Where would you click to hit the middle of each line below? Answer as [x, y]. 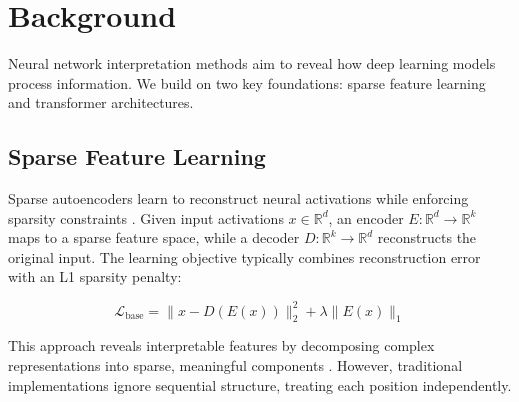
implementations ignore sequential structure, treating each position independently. [260, 384]
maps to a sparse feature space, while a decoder [154, 237]
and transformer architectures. [101, 102]
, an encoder [366, 217]
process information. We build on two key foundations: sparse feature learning [247, 82]
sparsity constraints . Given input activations [146, 217]
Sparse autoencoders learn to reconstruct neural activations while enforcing [238, 198]
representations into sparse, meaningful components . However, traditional [235, 364]
